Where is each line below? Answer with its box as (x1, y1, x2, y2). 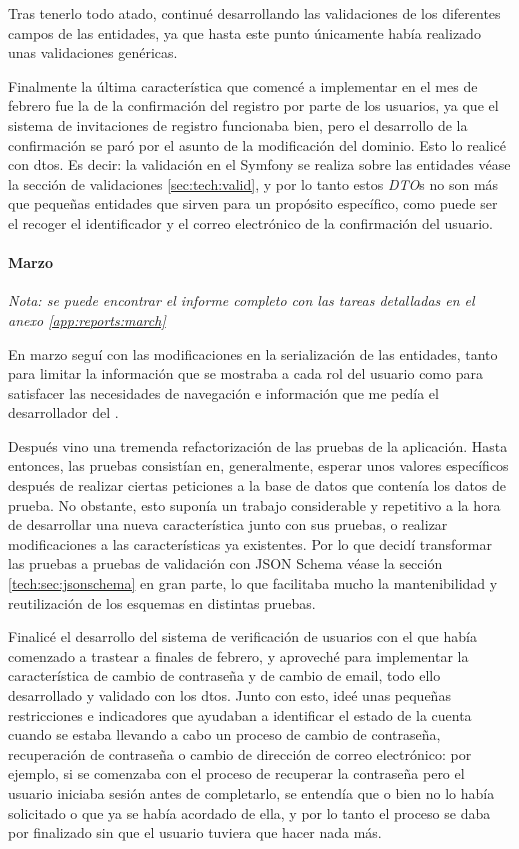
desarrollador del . (8, 402, 119, 423)
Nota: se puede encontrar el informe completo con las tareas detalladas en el (8, 290, 475, 311)
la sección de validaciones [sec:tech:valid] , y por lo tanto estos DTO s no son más (8, 173, 499, 194)
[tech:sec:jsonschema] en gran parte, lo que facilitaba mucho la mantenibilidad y (8, 573, 498, 594)
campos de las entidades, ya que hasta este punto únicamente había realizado (8, 22, 481, 43)
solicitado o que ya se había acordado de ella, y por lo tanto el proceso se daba (8, 802, 491, 823)
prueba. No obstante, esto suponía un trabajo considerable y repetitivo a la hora (8, 494, 501, 515)
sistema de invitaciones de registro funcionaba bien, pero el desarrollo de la (8, 114, 468, 135)
